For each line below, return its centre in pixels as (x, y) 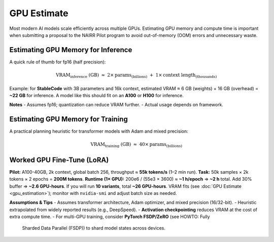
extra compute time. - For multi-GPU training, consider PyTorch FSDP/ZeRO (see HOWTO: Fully (110, 217)
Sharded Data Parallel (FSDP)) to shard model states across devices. (94, 228)
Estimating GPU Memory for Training (68, 119)
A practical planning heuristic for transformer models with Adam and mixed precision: (99, 131)
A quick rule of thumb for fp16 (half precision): (58, 62)
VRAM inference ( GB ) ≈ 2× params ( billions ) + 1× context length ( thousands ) (136, 76)
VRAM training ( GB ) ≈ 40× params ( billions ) (136, 145)
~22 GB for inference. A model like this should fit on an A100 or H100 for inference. (96, 95)
